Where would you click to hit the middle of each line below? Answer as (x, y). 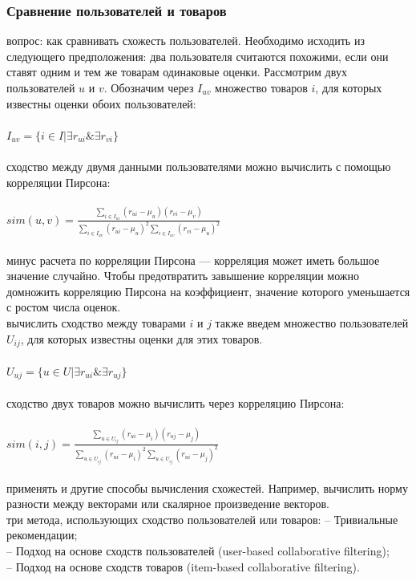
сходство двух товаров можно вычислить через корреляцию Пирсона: (176, 402)
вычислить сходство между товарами (96, 323)
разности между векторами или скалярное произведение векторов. (168, 504)
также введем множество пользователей (312, 323)
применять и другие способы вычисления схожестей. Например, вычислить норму (207, 488)
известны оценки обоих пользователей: (101, 103)
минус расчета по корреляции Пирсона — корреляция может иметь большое (193, 260)
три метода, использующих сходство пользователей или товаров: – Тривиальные (202, 519)
